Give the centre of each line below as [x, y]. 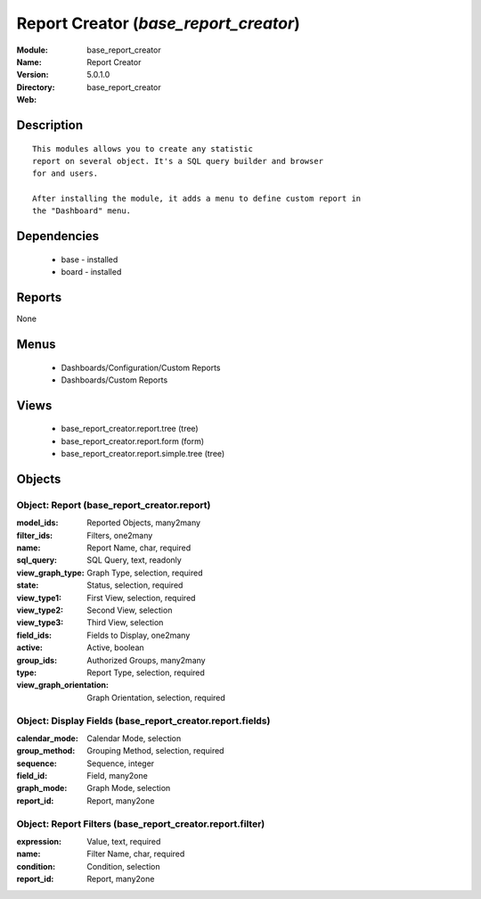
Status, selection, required [135, 585]
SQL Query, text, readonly [134, 560]
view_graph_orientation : [63, 685]
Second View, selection [130, 610]
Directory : [36, 87]
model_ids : [37, 523]
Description [50, 125]
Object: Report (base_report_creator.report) [114, 505]
